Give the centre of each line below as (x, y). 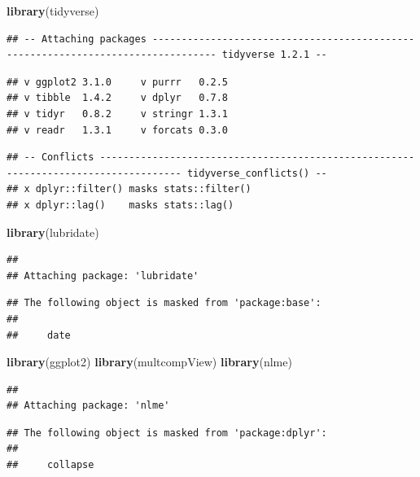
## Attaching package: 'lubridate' (103, 276)
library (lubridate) (53, 232)
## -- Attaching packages (77, 39)
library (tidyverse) (53, 11)
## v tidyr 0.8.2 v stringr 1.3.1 (118, 114)
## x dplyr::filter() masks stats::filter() (129, 189)
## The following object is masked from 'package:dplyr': (167, 433)
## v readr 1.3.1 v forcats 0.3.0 (118, 130)
